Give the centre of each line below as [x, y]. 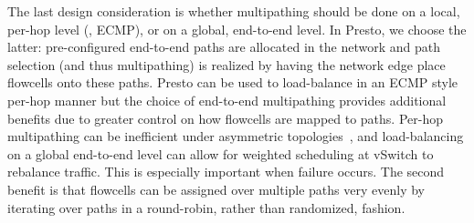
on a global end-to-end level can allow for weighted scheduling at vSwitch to [221, 153]
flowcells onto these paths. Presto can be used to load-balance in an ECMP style [232, 82]
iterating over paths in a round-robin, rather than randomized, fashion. [206, 207]
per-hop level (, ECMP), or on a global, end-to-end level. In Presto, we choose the [237, 29]
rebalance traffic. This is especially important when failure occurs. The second [226, 172]
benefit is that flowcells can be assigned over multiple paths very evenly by [216, 189]
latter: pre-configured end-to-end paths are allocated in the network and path [224, 47]
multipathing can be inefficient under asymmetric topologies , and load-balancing [236, 136]
